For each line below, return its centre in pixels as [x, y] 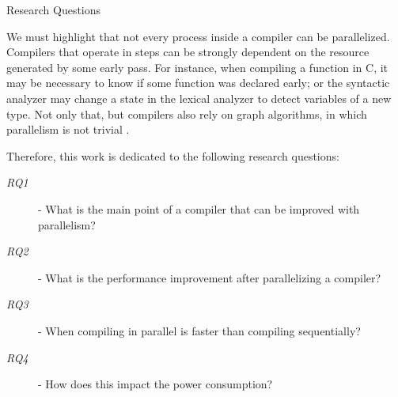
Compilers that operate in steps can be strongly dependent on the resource [188, 52]
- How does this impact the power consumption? [155, 384]
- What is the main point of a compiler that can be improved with [199, 208]
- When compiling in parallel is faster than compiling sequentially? [199, 330]
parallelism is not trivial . [68, 129]
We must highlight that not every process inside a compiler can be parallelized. [198, 36]
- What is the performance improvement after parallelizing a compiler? [210, 277]
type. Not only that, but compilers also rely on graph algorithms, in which [187, 113]
